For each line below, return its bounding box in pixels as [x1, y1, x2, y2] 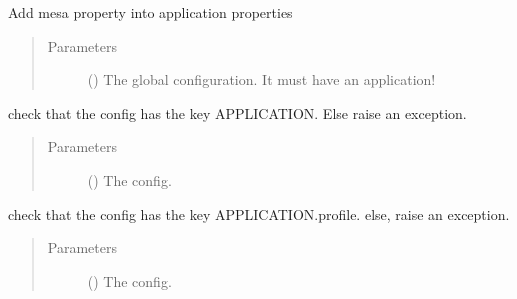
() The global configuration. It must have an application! [87, 69, 436, 90]
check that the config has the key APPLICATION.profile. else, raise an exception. [8, 203, 510, 224]
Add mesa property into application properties [8, 2, 293, 22]
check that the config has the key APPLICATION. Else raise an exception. [8, 102, 467, 123]
